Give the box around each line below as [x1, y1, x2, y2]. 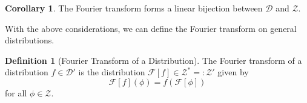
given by [217, 66, 249, 78]
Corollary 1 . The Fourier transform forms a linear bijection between [5, 2, 263, 14]
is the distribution [78, 66, 145, 78]
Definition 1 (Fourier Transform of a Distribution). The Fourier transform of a [5, 54, 302, 66]
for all [5, 86, 27, 99]
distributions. [5, 34, 54, 46]
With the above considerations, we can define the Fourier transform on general [5, 22, 297, 34]
